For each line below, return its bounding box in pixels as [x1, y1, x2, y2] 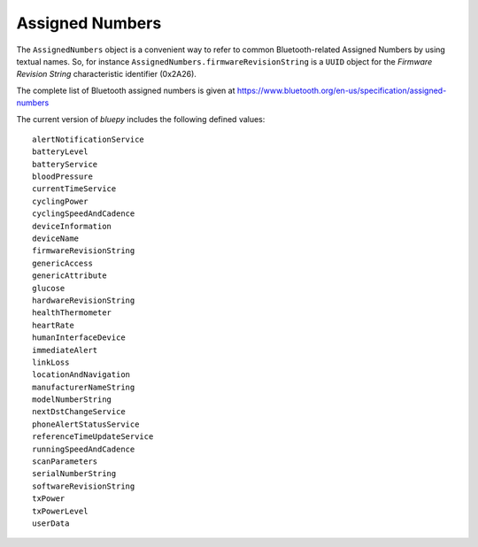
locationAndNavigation [32, 370, 131, 380]
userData [32, 519, 70, 528]
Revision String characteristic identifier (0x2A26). [16, 69, 197, 80]
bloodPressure [32, 172, 93, 181]
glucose [32, 283, 66, 293]
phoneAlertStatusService [32, 419, 140, 429]
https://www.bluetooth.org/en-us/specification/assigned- [236, 85, 447, 96]
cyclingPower [32, 196, 89, 206]
